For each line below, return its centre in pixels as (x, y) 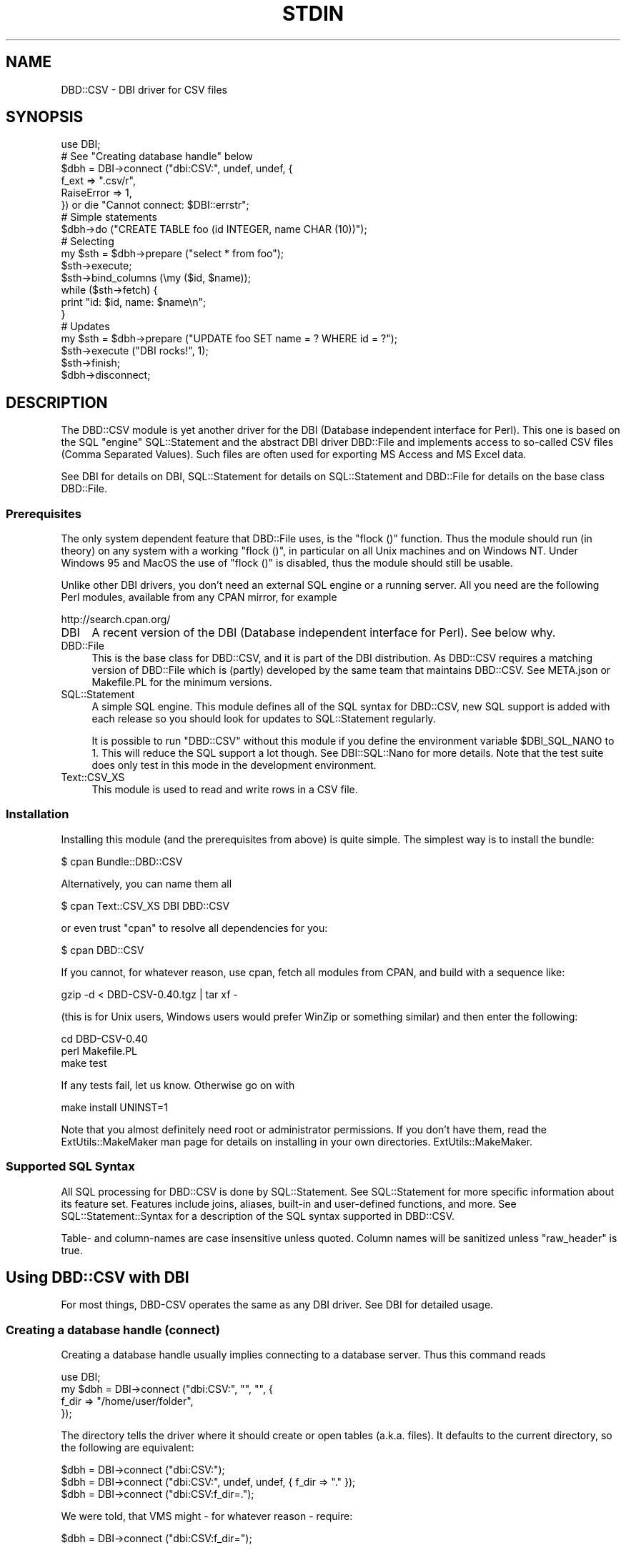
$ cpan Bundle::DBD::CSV (122, 861)
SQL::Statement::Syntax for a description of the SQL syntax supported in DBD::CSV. (258, 1216)
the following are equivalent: (128, 1448)
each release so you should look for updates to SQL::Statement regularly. (264, 719)
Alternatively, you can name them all (146, 883)
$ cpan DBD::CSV (103, 950)
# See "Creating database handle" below (157, 157)
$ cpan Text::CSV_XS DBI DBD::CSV (145, 905)
